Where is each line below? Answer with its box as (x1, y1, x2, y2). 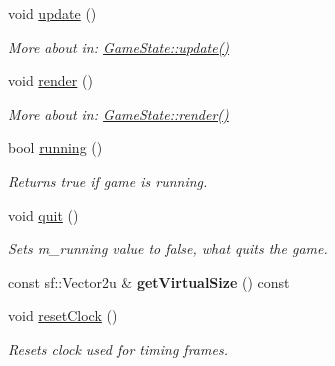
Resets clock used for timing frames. (8, 338, 228, 359)
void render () (8, 70, 93, 91)
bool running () (8, 137, 103, 158)
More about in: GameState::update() (8, 36, 230, 57)
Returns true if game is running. (8, 170, 208, 191)
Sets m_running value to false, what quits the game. (8, 238, 328, 259)
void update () (8, 3, 97, 23)
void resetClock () (8, 305, 118, 326)
